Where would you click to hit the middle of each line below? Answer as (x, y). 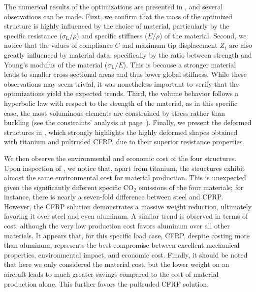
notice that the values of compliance (58, 45)
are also (240, 45)
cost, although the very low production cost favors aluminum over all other (117, 226)
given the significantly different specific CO (69, 187)
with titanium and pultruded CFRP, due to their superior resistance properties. (124, 142)
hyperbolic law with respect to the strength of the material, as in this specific (121, 103)
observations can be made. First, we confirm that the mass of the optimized (118, 16)
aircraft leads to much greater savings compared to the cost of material (111, 274)
